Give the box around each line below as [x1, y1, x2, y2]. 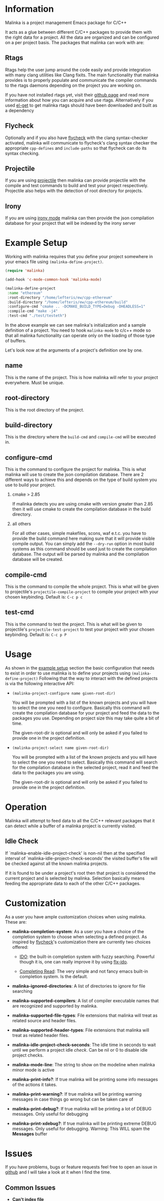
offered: [12, 944, 28, 950]
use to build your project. [5, 482, 56, 488]
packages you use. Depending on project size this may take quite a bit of [12, 715, 160, 721]
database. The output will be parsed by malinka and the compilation [12, 551, 149, 557]
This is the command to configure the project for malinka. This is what [5, 466, 146, 472]
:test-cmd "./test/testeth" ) [7, 313, 67, 318]
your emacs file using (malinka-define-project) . [5, 259, 104, 265]
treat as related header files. [12, 1032, 70, 1038]
